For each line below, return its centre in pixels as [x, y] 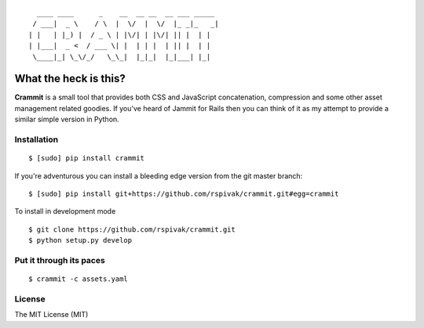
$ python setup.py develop [80, 240]
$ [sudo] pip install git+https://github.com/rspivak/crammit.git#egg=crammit [184, 193]
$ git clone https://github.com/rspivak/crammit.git [132, 229]
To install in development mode [65, 211]
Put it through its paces [60, 260]
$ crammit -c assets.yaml [79, 279]
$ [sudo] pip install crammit [87, 158]
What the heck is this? [70, 79]
